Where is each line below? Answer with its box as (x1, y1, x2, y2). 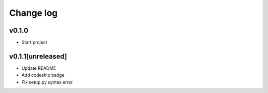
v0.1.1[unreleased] (9, 52, 67, 60)
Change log (9, 7, 58, 18)
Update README (21, 65, 57, 71)
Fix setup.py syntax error (21, 79, 73, 85)
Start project (21, 40, 47, 46)
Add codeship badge (21, 72, 65, 78)
